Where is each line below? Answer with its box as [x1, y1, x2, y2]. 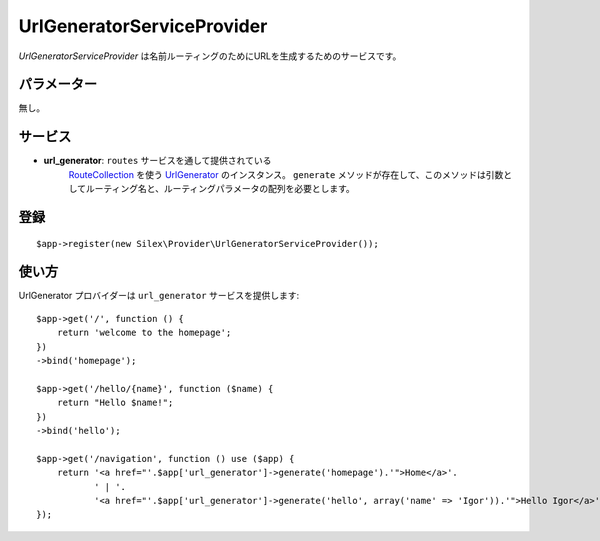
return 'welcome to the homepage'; [56, 327, 232, 339]
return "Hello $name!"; [56, 397, 174, 409]
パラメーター [18, 76, 98, 93]
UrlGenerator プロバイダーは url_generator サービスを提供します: [18, 290, 300, 302]
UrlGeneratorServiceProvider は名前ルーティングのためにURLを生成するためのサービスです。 [18, 50, 402, 62]
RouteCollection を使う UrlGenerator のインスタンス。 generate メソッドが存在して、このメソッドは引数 [68, 168, 504, 180]
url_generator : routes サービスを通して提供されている [43, 155, 272, 167]
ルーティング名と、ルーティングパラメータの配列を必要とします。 [85, 183, 355, 195]
